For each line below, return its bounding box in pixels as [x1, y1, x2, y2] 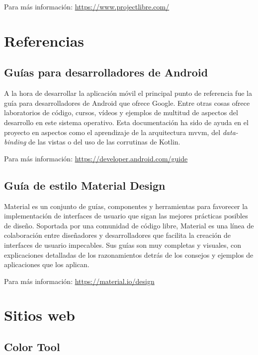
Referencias [4, 30, 85, 51]
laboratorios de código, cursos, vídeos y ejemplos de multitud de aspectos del [4, 107, 238, 118]
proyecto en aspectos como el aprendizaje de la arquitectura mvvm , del [4, 127, 221, 137]
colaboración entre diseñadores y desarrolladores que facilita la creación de [4, 230, 231, 240]
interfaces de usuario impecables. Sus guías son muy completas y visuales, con [4, 239, 242, 250]
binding [4, 137, 26, 147]
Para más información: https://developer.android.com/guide [4, 153, 188, 163]
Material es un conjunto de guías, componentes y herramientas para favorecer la [4, 201, 248, 211]
